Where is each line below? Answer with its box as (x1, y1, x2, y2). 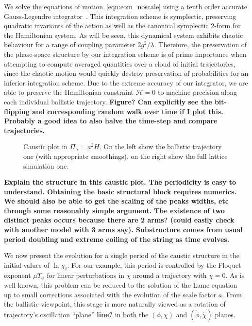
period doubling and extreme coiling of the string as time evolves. (4, 234, 230, 244)
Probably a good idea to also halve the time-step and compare (4, 116, 218, 126)
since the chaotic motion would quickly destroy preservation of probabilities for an (4, 68, 249, 78)
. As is (225, 270, 245, 280)
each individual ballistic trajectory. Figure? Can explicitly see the (4, 96, 212, 106)
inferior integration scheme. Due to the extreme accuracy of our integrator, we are (4, 77, 248, 87)
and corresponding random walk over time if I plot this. (32, 106, 223, 116)
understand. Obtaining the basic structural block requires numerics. (4, 186, 236, 196)
